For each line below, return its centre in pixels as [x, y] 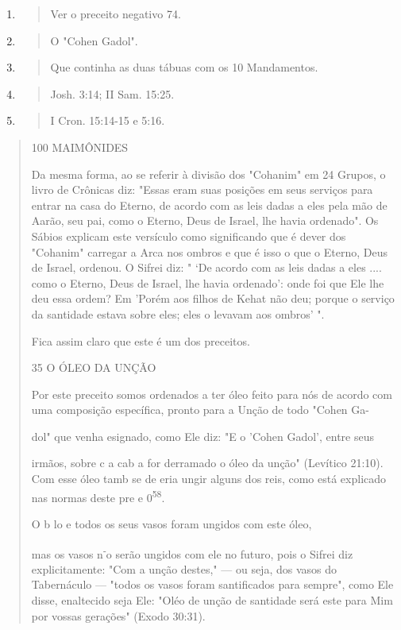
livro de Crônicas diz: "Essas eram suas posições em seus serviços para [202, 189]
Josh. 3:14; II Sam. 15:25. [112, 93]
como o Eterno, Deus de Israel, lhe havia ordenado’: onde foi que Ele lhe [208, 282]
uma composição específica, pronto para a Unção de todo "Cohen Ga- [200, 410]
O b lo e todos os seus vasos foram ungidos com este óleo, [172, 523]
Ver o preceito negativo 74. [116, 14]
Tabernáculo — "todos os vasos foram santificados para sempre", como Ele [212, 584]
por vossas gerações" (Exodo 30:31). [118, 615]
